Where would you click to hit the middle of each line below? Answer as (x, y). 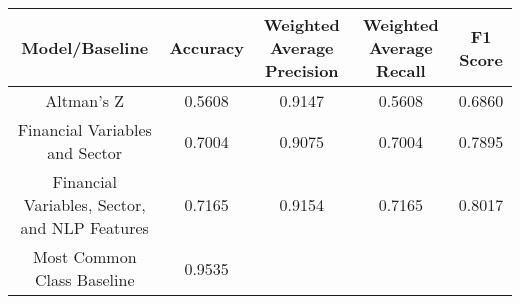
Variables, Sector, (84, 204)
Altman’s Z (85, 100)
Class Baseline (84, 279)
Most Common (84, 256)
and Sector (85, 152)
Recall (401, 70)
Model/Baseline (85, 47)
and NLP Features (84, 227)
